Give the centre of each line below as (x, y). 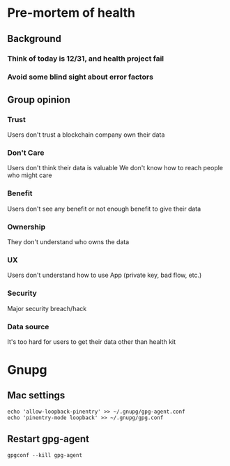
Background (34, 39)
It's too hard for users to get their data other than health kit (92, 341)
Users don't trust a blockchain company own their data (86, 135)
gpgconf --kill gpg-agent (45, 455)
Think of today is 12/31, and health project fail (86, 59)
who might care (30, 175)
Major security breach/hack (47, 308)
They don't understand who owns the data (68, 242)
